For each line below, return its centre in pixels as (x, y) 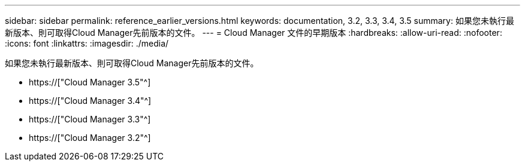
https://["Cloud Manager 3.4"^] (90, 101)
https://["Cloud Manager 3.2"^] (90, 138)
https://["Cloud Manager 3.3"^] (90, 119)
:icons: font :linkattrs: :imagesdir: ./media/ (87, 43)
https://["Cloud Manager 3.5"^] (90, 82)
